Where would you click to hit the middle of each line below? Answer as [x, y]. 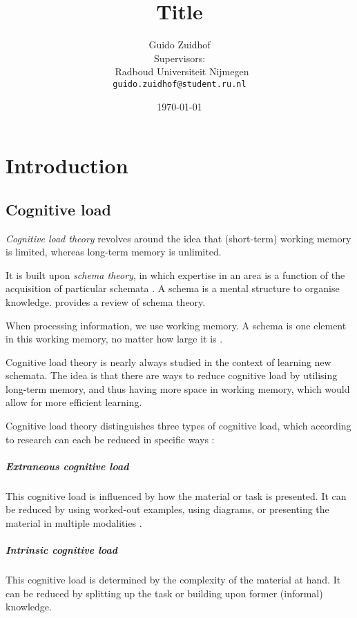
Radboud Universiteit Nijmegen [182, 71]
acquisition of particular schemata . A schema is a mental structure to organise [173, 288]
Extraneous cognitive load [67, 466]
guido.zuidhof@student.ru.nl [180, 84]
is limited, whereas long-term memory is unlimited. [114, 252]
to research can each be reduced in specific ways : [110, 439]
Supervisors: [180, 58]
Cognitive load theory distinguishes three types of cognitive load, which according [178, 426]
